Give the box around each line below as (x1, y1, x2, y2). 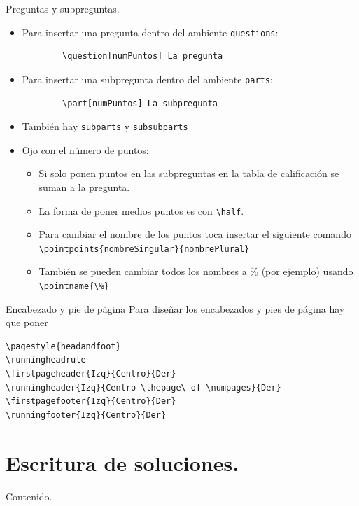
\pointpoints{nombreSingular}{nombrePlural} (38, 244, 250, 254)
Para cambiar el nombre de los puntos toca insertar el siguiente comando (38, 227, 351, 241)
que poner (6, 315, 48, 330)
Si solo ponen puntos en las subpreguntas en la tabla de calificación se (38, 166, 339, 181)
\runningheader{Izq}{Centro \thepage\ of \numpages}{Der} (6, 382, 281, 393)
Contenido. (6, 489, 52, 503)
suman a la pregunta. (38, 179, 130, 194)
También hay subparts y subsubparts (22, 119, 188, 134)
